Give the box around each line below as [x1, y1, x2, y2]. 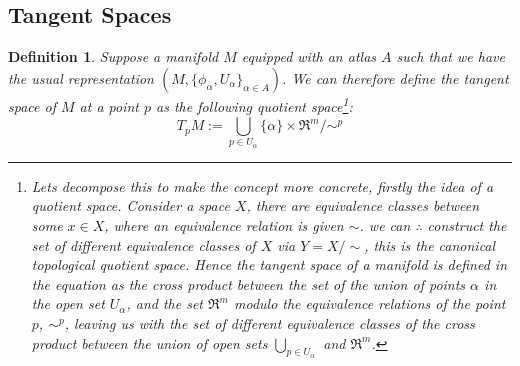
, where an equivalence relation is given [104, 214, 344, 235]
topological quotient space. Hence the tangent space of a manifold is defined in [31, 254, 507, 275]
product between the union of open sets [31, 332, 268, 353]
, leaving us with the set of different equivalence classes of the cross [64, 312, 475, 333]
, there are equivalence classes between [246, 195, 480, 216]
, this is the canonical [364, 234, 496, 255]
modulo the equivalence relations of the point [233, 293, 506, 314]
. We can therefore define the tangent [282, 67, 509, 88]
